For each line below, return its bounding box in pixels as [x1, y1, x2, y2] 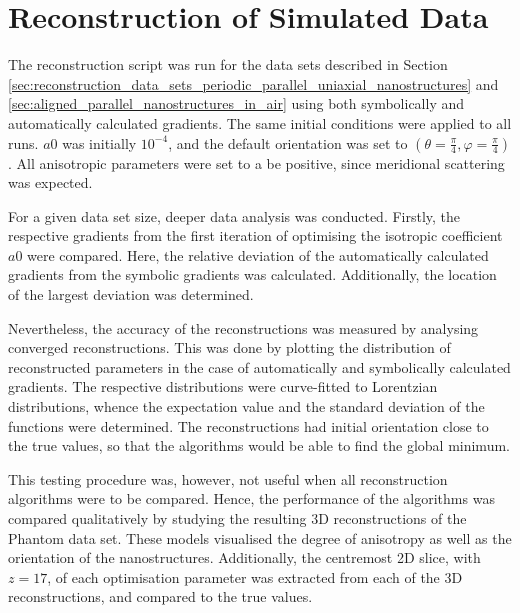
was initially [62, 132, 137, 153]
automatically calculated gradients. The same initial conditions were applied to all [8, 112, 512, 133]
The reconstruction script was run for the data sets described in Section [8, 54, 448, 75]
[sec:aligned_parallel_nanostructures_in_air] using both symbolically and [8, 93, 465, 114]
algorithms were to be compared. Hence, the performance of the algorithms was [8, 488, 495, 509]
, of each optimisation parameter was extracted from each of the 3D [47, 566, 463, 587]
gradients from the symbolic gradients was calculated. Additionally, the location [8, 264, 497, 285]
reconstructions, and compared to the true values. [8, 586, 313, 607]
